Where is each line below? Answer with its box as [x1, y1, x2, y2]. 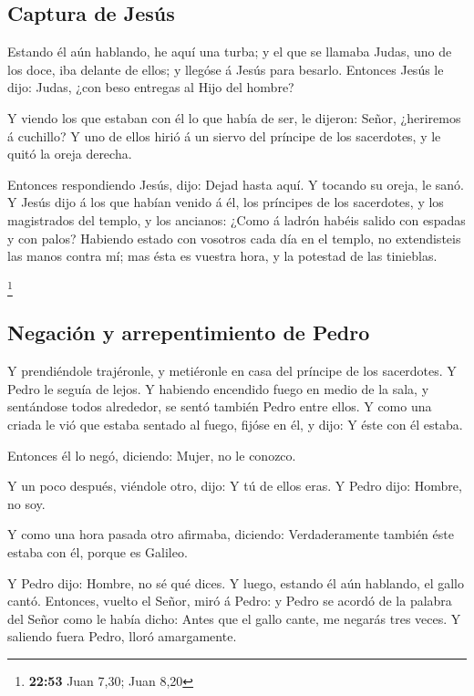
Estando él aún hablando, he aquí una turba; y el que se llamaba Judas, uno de [7, 42, 452, 61]
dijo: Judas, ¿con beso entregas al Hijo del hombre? [7, 78, 294, 97]
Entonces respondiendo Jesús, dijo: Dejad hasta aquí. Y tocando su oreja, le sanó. [7, 174, 464, 193]
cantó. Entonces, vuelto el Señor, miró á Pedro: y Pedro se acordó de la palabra [7, 591, 452, 610]
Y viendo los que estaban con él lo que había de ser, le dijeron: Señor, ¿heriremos [7, 108, 461, 127]
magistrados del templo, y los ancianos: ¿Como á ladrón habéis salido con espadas [7, 210, 466, 229]
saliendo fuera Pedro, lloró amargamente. [7, 627, 237, 646]
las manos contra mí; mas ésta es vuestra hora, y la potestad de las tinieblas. [7, 246, 438, 265]
